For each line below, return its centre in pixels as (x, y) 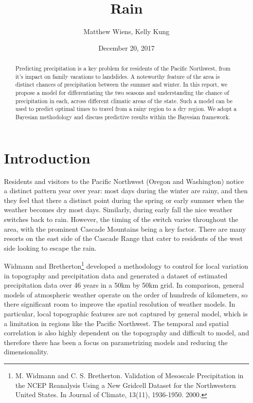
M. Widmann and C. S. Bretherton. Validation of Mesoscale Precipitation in (129, 375)
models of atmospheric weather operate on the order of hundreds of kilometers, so (126, 294)
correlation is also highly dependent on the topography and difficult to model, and (126, 333)
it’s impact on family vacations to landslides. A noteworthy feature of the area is (117, 76)
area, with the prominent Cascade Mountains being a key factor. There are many (125, 229)
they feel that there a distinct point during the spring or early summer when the (124, 200)
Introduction (47, 157)
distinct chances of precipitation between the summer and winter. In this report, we (121, 84)
